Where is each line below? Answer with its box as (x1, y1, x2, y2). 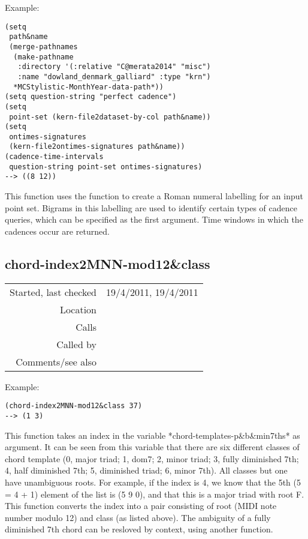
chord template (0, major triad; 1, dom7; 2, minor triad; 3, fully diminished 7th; (5, 452, 299, 465)
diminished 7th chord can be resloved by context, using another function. (5, 523, 273, 535)
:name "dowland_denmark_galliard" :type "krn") (17, 72, 211, 81)
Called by (56, 337, 97, 351)
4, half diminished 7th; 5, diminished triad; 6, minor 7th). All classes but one (5, 464, 288, 477)
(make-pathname (13, 52, 74, 61)
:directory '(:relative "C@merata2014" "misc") (17, 62, 211, 71)
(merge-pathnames (9, 42, 78, 51)
